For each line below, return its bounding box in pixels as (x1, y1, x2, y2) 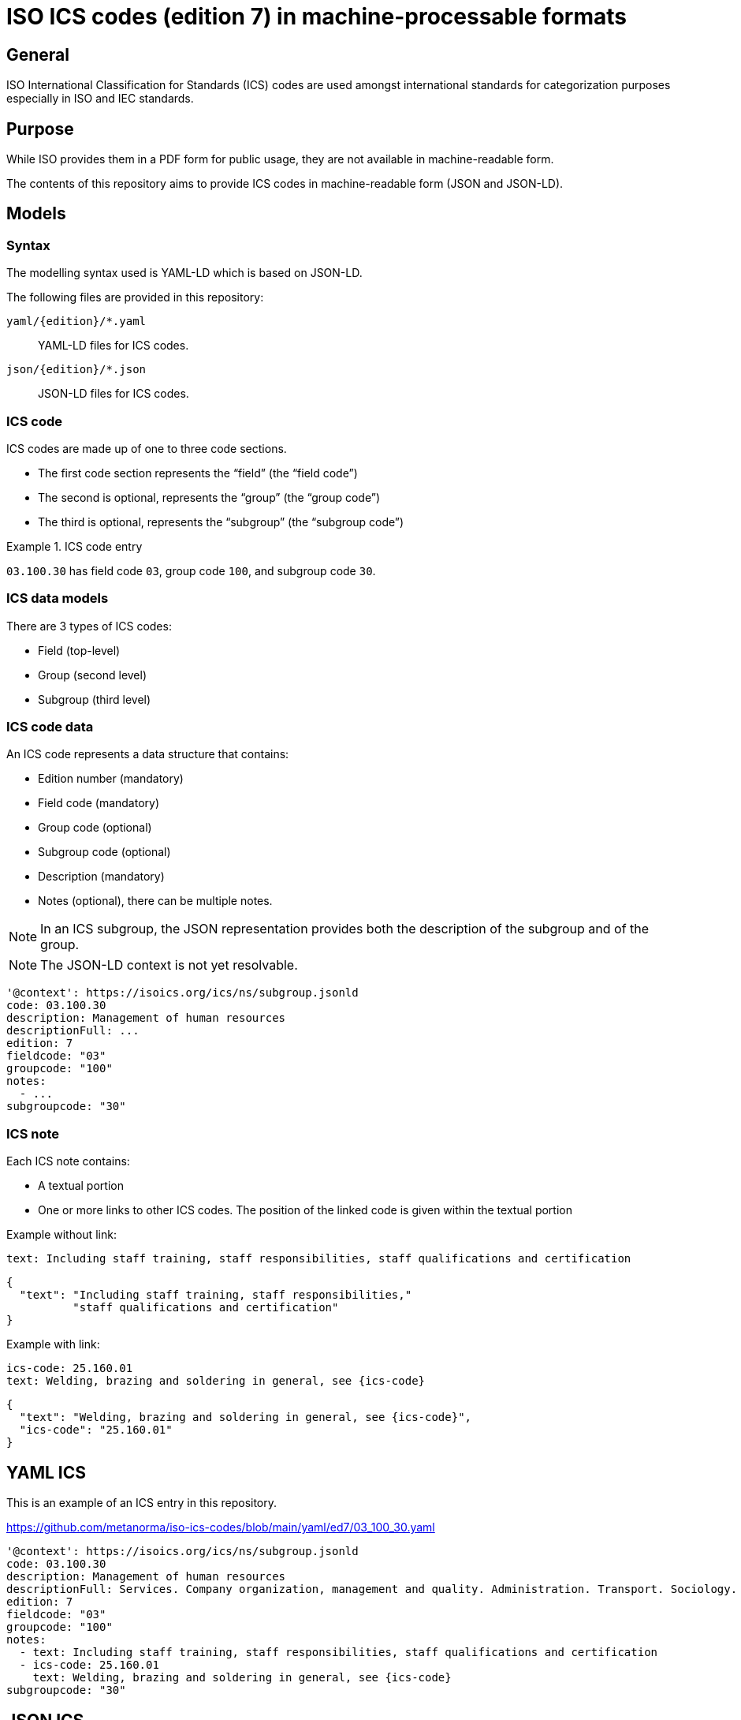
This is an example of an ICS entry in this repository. (6, 1496, 277, 1510)
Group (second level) (38, 667, 147, 682)
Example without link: (6, 1228, 117, 1242)
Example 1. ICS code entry (6, 539, 143, 553)
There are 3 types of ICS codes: (6, 619, 172, 633)
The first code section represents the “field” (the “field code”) (38, 466, 358, 480)
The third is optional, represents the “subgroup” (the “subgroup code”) (38, 514, 404, 529)
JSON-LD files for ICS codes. (38, 387, 189, 401)
